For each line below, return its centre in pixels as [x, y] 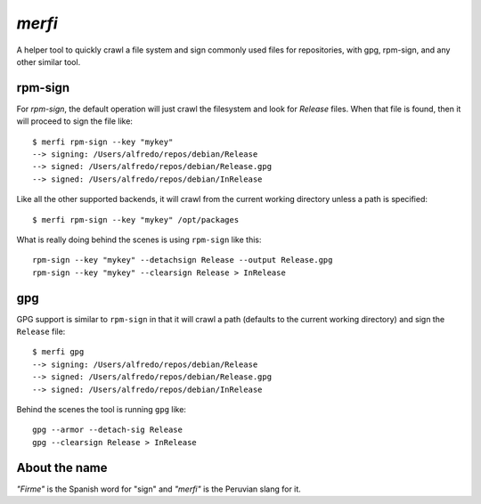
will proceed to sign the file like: [75, 121]
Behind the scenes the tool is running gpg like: [102, 409]
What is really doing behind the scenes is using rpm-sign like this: [139, 240]
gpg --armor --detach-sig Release [107, 430]
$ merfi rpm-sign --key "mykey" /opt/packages [136, 219]
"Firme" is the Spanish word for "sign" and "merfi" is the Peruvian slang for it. [159, 489]
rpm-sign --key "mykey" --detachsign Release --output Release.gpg [183, 260]
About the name [62, 467]
